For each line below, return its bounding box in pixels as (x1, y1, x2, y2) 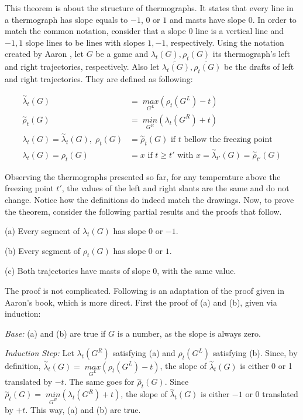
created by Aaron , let (5, 48, 84, 60)
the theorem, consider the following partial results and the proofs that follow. (5, 205, 282, 217)
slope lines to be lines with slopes (25, 36, 145, 48)
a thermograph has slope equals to (5, 13, 128, 25)
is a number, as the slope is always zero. (117, 327, 261, 339)
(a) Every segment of (5, 225, 80, 237)
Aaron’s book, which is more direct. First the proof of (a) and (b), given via (5, 296, 277, 308)
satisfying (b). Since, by (212, 347, 298, 359)
